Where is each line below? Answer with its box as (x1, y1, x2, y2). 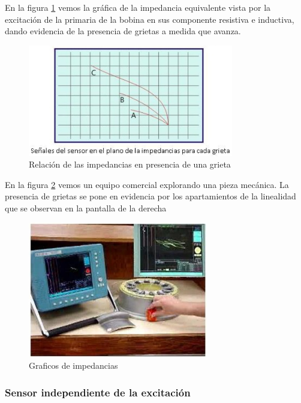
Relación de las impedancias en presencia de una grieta (29, 158, 231, 171)
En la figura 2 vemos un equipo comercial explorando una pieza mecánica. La (5, 178, 289, 190)
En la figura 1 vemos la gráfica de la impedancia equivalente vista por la (5, 1, 271, 13)
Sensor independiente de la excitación (5, 384, 191, 399)
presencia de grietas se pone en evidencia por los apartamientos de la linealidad (5, 190, 296, 202)
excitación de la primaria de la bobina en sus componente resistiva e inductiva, (5, 13, 294, 25)
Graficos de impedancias (29, 359, 118, 372)
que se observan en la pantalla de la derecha (5, 201, 167, 214)
